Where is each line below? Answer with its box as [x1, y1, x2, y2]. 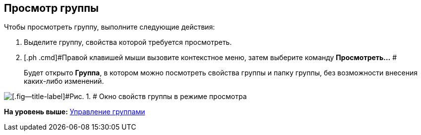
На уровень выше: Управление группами [4, 107, 145, 116]
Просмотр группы [4, 2, 99, 14]
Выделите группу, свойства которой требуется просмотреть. [24, 38, 232, 47]
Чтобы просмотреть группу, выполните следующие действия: [4, 23, 215, 32]
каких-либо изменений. [24, 77, 104, 86]
